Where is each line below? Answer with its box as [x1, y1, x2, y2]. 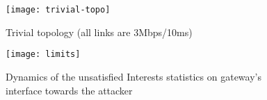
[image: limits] [6, 49, 81, 60]
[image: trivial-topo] [6, 5, 111, 15]
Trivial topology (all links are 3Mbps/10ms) [6, 24, 193, 39]
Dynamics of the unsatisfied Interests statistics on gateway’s [6, 69, 261, 83]
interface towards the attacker [6, 83, 133, 97]
